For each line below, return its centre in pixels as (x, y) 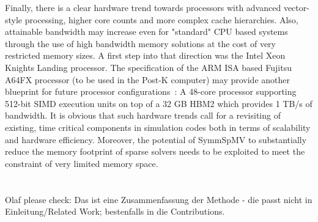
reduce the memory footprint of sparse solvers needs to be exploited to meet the (155, 151)
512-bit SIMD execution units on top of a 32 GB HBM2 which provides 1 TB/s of (159, 103)
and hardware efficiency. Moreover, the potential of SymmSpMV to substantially (156, 139)
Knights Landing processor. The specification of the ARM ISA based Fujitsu (148, 67)
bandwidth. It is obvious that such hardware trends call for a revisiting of (143, 115)
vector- (296, 7)
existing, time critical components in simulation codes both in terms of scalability (158, 127)
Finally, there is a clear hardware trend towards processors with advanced (143, 7)
